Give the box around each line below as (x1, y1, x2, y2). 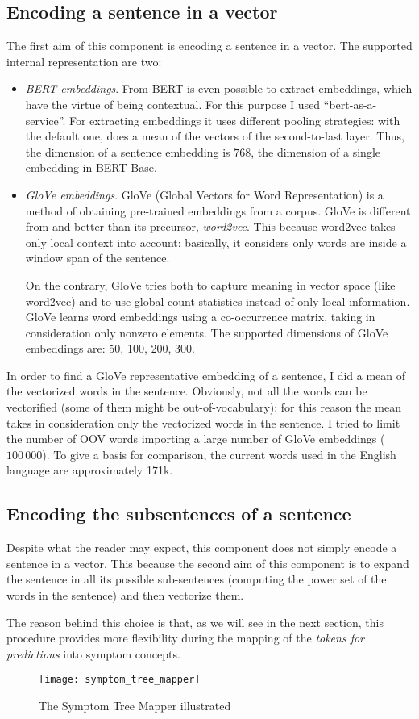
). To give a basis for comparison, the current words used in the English (42, 445, 396, 462)
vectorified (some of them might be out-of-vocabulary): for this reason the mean (6, 399, 401, 416)
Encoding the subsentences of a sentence (6, 501, 351, 526)
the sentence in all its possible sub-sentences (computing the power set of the (6, 571, 387, 587)
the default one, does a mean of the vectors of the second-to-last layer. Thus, (25, 127, 404, 144)
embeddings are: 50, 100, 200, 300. (25, 340, 195, 357)
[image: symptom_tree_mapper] (39, 674, 201, 686)
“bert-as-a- (323, 95, 377, 112)
